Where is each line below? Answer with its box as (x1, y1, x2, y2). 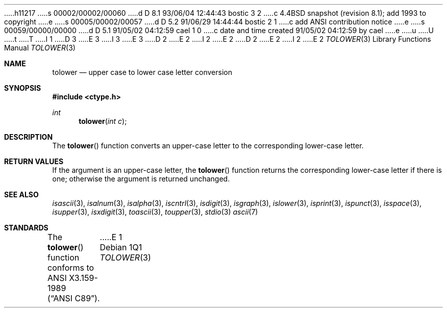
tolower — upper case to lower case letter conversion (52, 68, 232, 76)
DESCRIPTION (4, 133, 53, 141)
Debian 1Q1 (100, 242, 142, 252)
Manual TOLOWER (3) (4, 43, 76, 52)
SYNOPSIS (4, 84, 41, 92)
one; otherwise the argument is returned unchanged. (52, 174, 230, 183)
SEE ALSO (4, 190, 39, 199)
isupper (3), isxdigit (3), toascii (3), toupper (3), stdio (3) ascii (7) (52, 207, 258, 216)
